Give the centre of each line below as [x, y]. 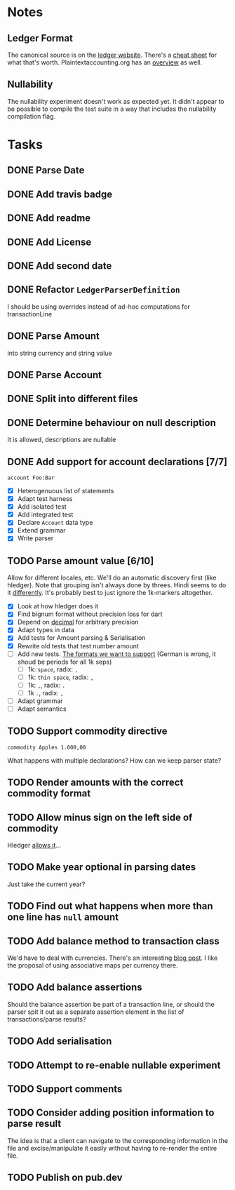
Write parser [35, 538]
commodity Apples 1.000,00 [47, 747]
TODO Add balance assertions [75, 988]
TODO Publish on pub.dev [65, 1178]
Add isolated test [42, 507]
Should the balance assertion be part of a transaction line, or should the [111, 1004]
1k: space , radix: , [53, 669]
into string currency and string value [60, 353]
